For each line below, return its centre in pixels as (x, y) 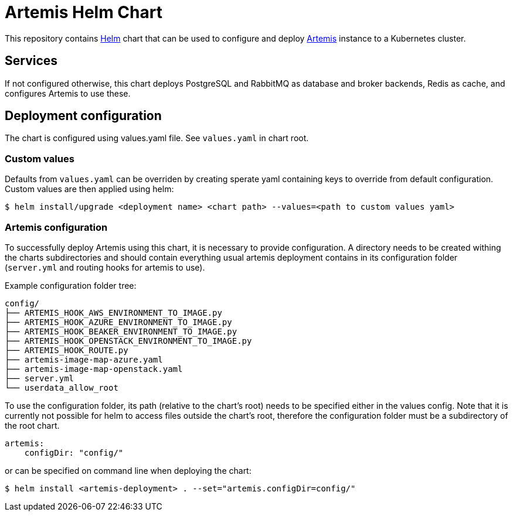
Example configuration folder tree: (71, 285)
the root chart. (32, 425)
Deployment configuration (83, 116)
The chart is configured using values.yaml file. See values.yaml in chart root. (157, 138)
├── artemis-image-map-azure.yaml (84, 359)
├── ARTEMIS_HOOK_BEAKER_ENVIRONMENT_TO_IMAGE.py (121, 331)
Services (31, 61)
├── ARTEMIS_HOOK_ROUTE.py (67, 350)
